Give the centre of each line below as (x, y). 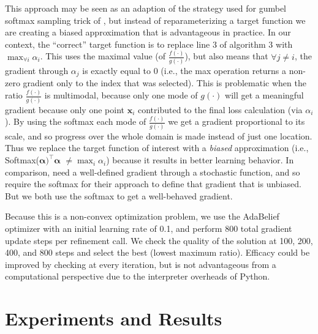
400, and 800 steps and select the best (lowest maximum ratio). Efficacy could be (157, 252)
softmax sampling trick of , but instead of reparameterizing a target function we (155, 20)
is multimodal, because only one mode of (121, 95)
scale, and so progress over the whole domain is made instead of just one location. (159, 135)
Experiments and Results (114, 318)
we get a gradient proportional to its (237, 121)
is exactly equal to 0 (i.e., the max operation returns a (184, 70)
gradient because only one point (65, 109)
